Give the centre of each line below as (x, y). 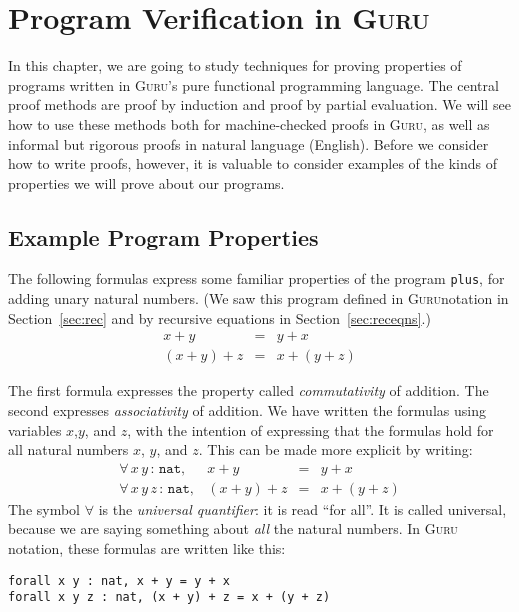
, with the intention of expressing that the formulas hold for (310, 429)
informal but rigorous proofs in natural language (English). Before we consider (248, 143)
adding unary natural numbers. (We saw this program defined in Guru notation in (258, 298)
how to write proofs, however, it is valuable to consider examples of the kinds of (252, 163)
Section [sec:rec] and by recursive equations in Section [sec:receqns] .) (219, 317)
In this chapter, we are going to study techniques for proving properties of (235, 65)
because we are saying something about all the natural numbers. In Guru (233, 528)
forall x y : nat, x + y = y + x (119, 580)
